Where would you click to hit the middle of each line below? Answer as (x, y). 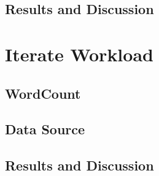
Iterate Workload (79, 54)
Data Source (45, 129)
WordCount (43, 93)
